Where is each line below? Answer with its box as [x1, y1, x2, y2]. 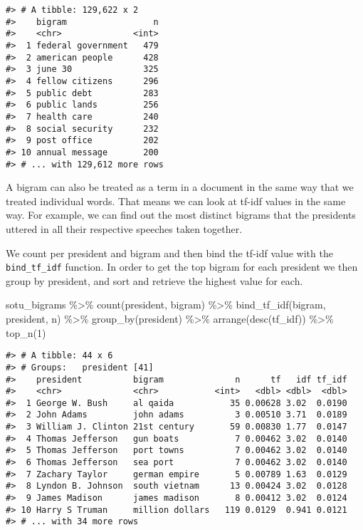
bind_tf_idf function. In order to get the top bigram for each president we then [6, 259, 358, 274]
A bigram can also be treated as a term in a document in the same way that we [6, 180, 354, 194]
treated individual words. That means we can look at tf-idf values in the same [6, 193, 346, 208]
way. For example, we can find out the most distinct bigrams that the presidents [6, 207, 356, 222]
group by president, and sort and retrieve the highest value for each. [6, 273, 303, 288]
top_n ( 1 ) [6, 325, 46, 340]
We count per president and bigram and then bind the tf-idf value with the [6, 245, 333, 260]
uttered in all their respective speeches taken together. [6, 221, 243, 236]
